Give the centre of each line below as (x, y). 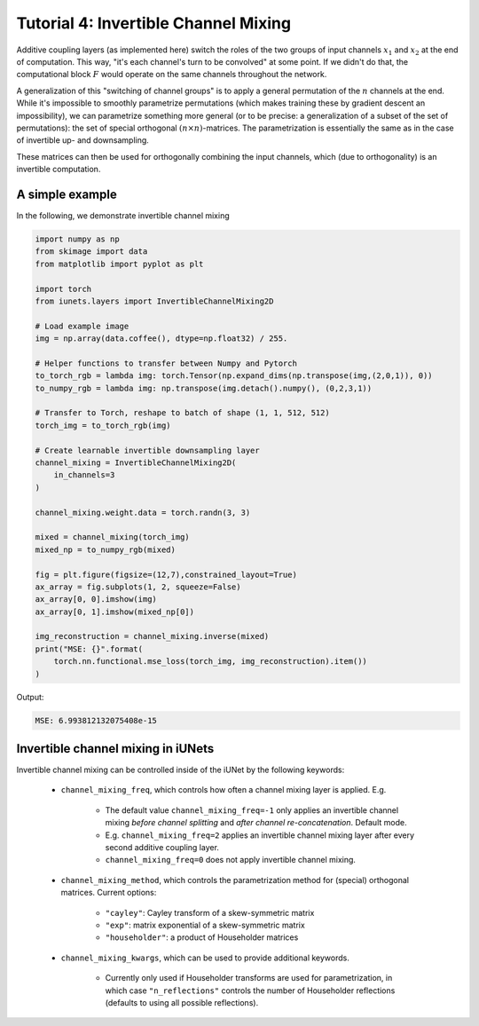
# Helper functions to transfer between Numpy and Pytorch (166, 363)
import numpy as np (77, 239)
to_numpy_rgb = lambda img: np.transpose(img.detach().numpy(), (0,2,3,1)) (204, 388)
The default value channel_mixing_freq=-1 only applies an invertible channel (252, 810)
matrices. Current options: (109, 893)
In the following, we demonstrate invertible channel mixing (123, 215)
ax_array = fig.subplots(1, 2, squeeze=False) (138, 587)
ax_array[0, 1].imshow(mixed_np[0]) (115, 612)
